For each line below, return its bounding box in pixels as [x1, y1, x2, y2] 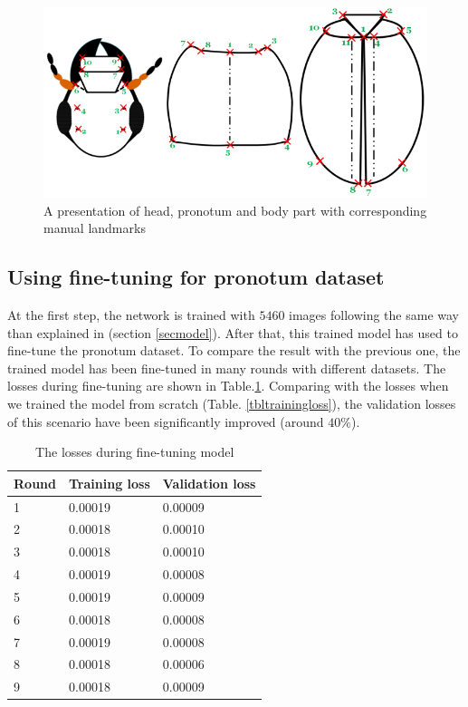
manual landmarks [43, 218, 146, 237]
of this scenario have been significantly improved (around [7, 412, 324, 431]
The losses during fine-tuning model [35, 442, 234, 461]
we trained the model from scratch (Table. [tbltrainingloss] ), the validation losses [7, 393, 456, 412]
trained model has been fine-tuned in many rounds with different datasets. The [7, 358, 446, 377]
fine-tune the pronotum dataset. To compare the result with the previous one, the [7, 341, 461, 360]
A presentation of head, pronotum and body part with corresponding [43, 200, 427, 219]
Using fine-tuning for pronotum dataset [7, 263, 385, 291]
